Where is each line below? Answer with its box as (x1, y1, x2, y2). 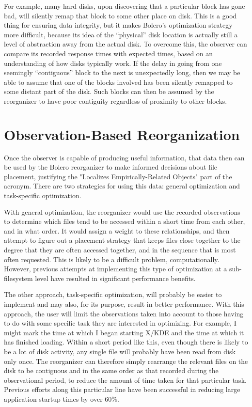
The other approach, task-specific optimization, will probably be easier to (4, 289, 222, 299)
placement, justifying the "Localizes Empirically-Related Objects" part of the (4, 171, 232, 181)
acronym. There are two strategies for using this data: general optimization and (4, 181, 240, 191)
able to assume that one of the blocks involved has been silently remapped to (4, 77, 233, 87)
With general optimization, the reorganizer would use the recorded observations (4, 206, 240, 217)
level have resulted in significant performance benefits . (35, 273, 196, 283)
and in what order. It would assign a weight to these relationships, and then (4, 225, 230, 235)
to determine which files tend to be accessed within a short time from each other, (4, 216, 245, 226)
